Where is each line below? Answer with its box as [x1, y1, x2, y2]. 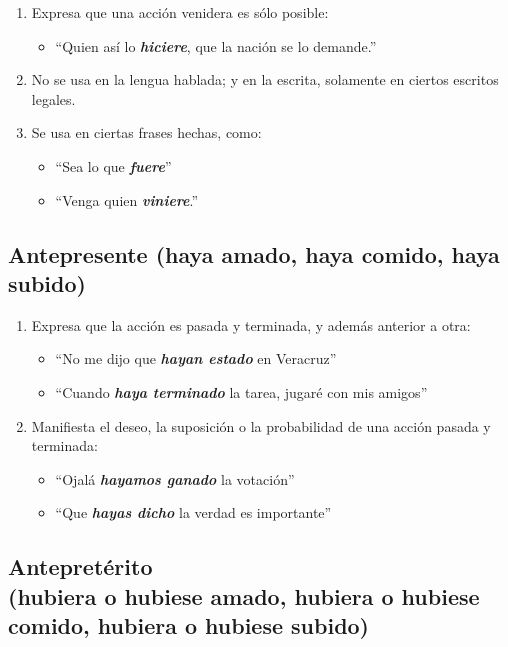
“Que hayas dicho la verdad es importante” [55, 502, 332, 523]
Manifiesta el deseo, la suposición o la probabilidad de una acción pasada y [31, 415, 491, 436]
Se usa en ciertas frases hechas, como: [31, 122, 262, 143]
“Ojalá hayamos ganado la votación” [55, 468, 295, 489]
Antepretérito [8, 551, 153, 582]
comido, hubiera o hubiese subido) [8, 610, 370, 641]
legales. [31, 88, 76, 109]
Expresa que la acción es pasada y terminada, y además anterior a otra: [31, 314, 471, 335]
